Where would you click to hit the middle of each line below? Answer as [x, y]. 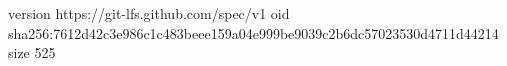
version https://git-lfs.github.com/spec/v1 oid [149, 13]
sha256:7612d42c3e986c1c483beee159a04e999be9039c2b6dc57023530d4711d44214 [253, 32]
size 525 [32, 52]
